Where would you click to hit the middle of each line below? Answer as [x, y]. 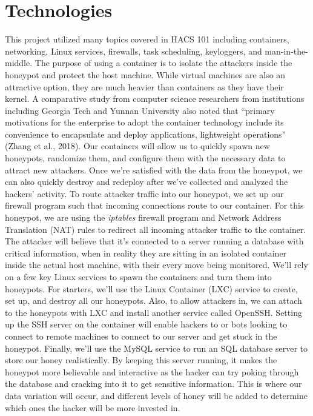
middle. [19, 63]
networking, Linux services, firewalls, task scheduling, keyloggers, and [133, 51]
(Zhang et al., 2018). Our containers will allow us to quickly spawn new [137, 146]
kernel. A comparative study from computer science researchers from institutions [155, 99]
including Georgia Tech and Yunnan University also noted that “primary [140, 110]
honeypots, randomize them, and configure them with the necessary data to [145, 158]
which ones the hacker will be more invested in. [93, 407]
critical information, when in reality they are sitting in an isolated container [146, 253]
